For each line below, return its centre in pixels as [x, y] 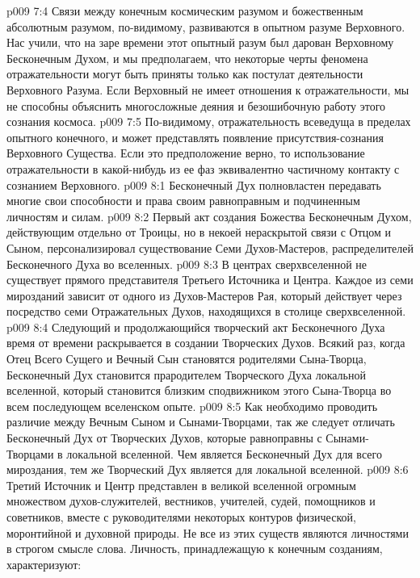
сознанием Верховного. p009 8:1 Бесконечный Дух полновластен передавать [194, 184]
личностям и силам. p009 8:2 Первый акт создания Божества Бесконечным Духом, [209, 216]
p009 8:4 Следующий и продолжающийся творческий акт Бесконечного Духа [196, 327]
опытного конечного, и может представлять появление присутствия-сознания [195, 137]
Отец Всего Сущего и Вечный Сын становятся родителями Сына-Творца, [187, 359]
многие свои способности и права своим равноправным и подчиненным [183, 201]
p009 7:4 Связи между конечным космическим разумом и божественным [185, 10]
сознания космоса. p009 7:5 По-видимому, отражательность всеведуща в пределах [209, 121]
